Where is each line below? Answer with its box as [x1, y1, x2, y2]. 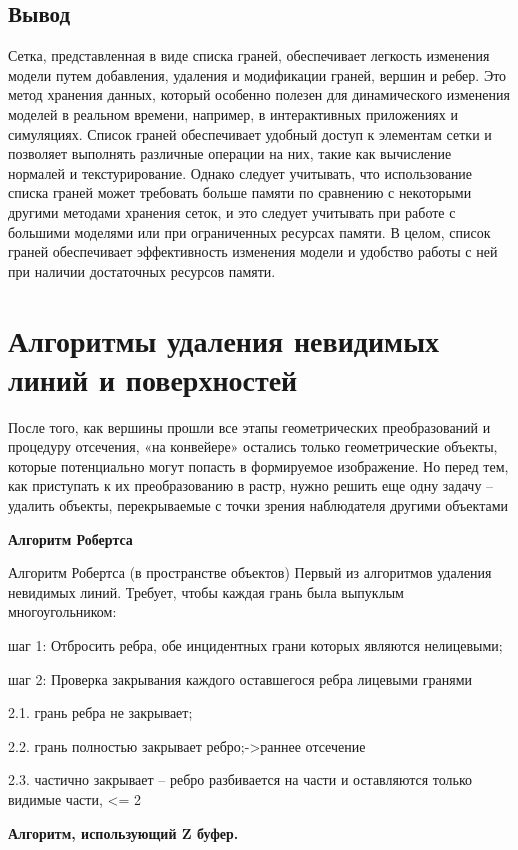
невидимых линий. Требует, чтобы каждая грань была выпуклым [8, 581, 404, 602]
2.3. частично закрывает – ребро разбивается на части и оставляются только [8, 769, 473, 790]
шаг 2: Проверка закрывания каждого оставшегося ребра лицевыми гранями [8, 668, 472, 689]
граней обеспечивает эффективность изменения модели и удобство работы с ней [8, 241, 498, 262]
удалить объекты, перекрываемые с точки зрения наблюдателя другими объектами [8, 495, 509, 516]
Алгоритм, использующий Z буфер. [8, 822, 239, 843]
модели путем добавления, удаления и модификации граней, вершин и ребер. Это [8, 64, 507, 85]
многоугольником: [8, 601, 117, 622]
